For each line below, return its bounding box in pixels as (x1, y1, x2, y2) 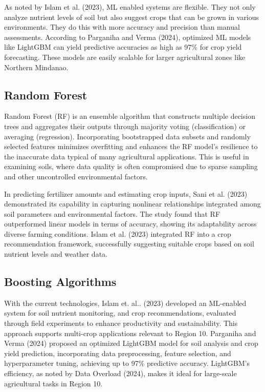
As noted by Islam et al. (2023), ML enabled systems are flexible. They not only (4, 2, 256, 12)
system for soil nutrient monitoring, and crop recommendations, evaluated (4, 307, 236, 318)
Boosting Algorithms (4, 274, 117, 290)
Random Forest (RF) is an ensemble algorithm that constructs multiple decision (4, 111, 255, 121)
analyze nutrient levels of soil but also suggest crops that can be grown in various (4, 11, 259, 22)
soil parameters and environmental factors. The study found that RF (4, 208, 220, 219)
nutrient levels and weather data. (4, 249, 107, 259)
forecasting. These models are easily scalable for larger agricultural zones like (4, 51, 246, 62)
